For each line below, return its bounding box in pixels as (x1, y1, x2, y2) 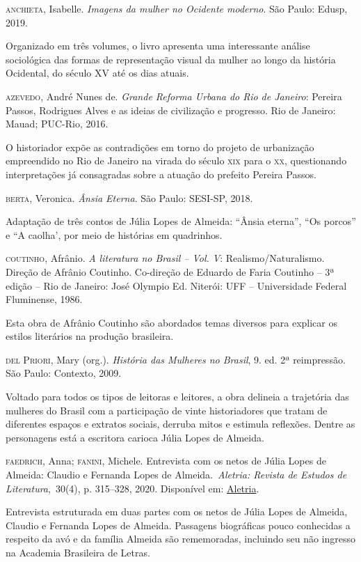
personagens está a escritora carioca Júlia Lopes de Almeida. (6, 430, 264, 444)
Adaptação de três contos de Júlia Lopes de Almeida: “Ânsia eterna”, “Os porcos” (6, 214, 356, 228)
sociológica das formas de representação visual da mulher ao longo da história (6, 52, 336, 66)
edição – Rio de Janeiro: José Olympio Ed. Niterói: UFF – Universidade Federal (6, 278, 347, 292)
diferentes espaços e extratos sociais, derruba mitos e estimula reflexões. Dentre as (6, 416, 355, 431)
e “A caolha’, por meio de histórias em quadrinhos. (6, 227, 223, 242)
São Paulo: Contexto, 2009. (6, 366, 122, 380)
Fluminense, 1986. (6, 292, 83, 306)
